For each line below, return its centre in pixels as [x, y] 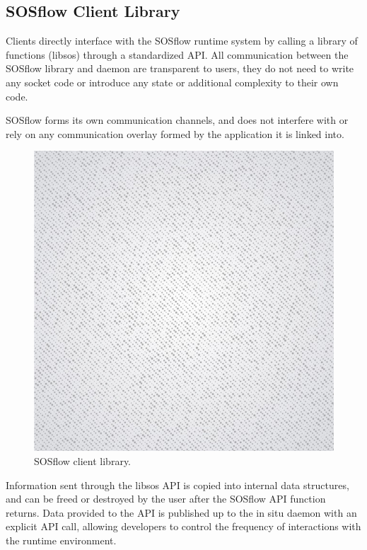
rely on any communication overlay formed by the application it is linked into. [175, 133]
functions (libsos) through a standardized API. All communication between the [177, 54]
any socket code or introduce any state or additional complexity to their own [172, 82]
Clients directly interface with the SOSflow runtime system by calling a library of [182, 41]
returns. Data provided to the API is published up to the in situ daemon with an [181, 512]
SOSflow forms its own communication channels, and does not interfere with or [177, 120]
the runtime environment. [61, 540]
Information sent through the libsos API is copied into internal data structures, [177, 485]
